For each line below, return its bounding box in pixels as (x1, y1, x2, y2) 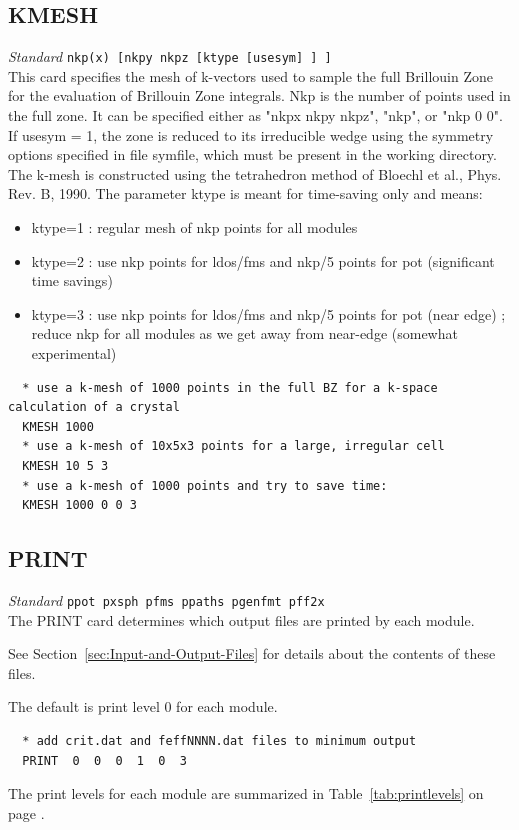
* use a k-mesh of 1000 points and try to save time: (22, 478, 388, 493)
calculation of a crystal (8, 400, 180, 415)
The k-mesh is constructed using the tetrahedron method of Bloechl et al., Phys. (8, 163, 502, 184)
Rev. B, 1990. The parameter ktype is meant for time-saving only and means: (8, 183, 483, 204)
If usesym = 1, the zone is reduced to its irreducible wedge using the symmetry (8, 124, 494, 145)
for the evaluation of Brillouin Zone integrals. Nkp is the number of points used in (8, 85, 511, 106)
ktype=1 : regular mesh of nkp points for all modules (31, 217, 358, 238)
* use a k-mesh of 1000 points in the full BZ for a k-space (22, 380, 438, 395)
